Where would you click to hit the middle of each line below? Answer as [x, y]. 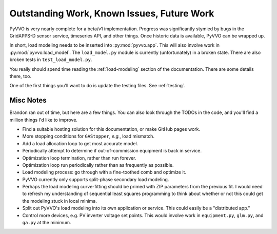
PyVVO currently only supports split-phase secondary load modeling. [96, 179]
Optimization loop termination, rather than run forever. [79, 158]
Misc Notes [28, 100]
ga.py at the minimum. [47, 223]
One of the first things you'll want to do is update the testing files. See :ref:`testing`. [97, 86]
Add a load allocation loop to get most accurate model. [80, 143]
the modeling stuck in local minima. [60, 201]
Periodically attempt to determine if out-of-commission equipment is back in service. [112, 151]
